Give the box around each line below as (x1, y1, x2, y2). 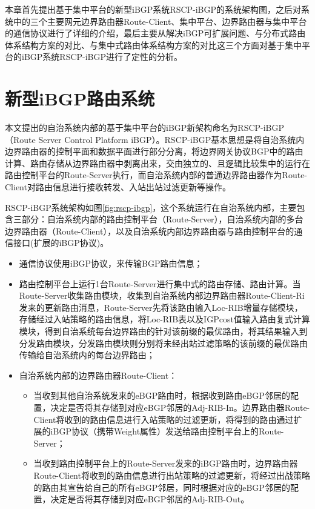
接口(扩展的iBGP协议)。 (13, 236, 109, 249)
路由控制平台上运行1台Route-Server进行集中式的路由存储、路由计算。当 (19, 277, 301, 290)
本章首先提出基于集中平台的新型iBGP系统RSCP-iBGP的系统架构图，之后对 (5, 3, 302, 15)
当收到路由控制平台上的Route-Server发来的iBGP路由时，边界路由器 (33, 457, 298, 470)
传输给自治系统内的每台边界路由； (19, 348, 155, 361)
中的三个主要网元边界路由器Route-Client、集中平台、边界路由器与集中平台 (13, 15, 307, 27)
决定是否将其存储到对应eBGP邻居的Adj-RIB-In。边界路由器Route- (50, 401, 310, 413)
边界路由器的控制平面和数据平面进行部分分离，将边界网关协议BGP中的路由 (5, 145, 303, 158)
